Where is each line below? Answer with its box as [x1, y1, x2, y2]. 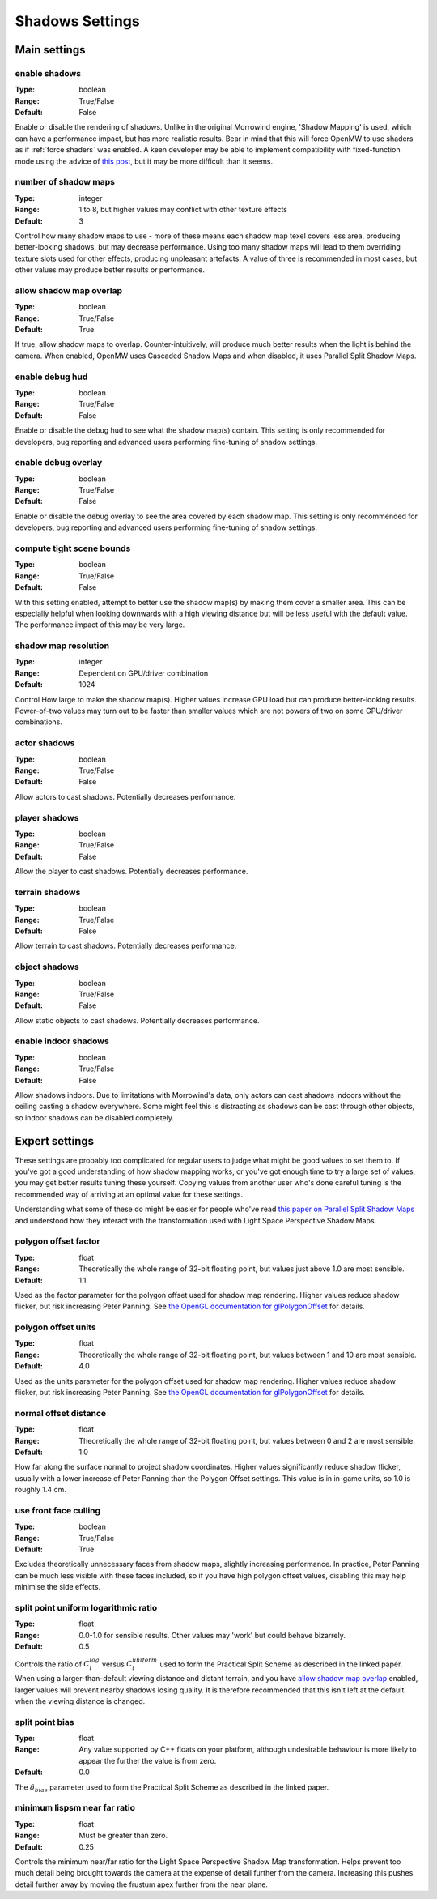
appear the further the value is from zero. [78, 1756, 217, 1765]
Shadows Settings [15, 12, 141, 30]
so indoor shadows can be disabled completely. [15, 1112, 174, 1122]
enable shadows [15, 67, 81, 79]
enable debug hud [15, 371, 88, 382]
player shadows [15, 812, 79, 823]
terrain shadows [15, 886, 81, 898]
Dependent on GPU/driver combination [78, 668, 209, 678]
